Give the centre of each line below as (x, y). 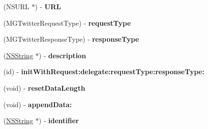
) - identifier (59, 121)
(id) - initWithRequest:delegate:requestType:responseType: (104, 72)
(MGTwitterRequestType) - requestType (67, 23)
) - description (62, 55)
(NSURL (17, 6)
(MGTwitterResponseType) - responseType (71, 39)
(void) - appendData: (38, 104)
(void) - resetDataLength (44, 88)
